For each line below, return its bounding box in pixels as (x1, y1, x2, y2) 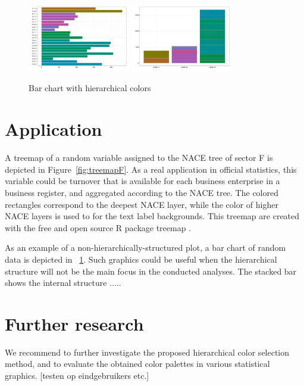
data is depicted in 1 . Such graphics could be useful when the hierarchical (5, 253, 277, 265)
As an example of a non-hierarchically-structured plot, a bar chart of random (5, 241, 286, 254)
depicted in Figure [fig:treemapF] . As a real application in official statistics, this (5, 163, 297, 175)
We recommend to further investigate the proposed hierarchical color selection (5, 345, 290, 358)
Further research (5, 311, 144, 335)
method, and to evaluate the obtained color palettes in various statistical (5, 357, 270, 370)
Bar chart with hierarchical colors (29, 82, 151, 94)
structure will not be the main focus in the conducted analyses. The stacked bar (5, 264, 297, 277)
